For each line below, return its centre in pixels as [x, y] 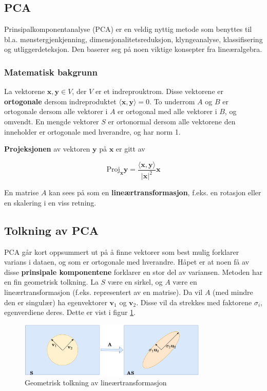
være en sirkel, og [135, 282]
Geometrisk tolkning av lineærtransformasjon [96, 383]
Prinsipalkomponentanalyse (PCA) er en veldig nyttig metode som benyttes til [128, 29]
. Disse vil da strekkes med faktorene [194, 302]
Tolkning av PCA [52, 230]
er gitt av [130, 149]
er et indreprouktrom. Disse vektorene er [159, 91]
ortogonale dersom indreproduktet [60, 101]
